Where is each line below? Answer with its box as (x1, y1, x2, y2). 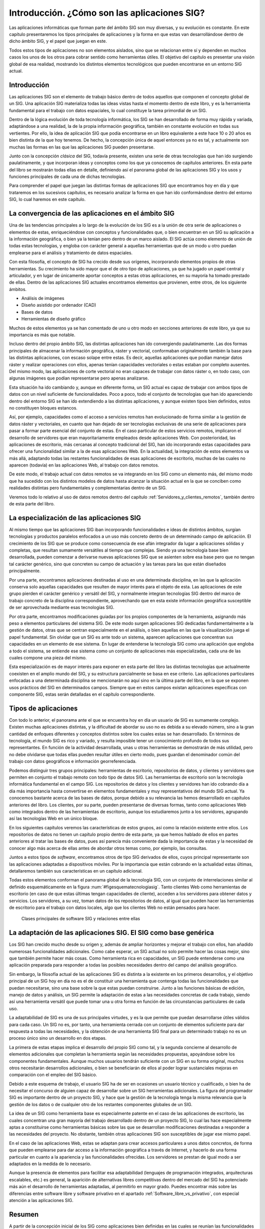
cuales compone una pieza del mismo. (9, 654, 87, 661)
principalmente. (9, 568, 41, 574)
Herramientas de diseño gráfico (21, 316, 86, 322)
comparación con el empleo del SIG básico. (9, 1072, 98, 1078)
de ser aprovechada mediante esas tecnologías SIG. (9, 605, 115, 611)
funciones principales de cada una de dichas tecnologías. (9, 174, 126, 179)
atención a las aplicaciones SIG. (9, 1197, 74, 1203)
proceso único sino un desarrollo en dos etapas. (9, 1035, 107, 1041)
